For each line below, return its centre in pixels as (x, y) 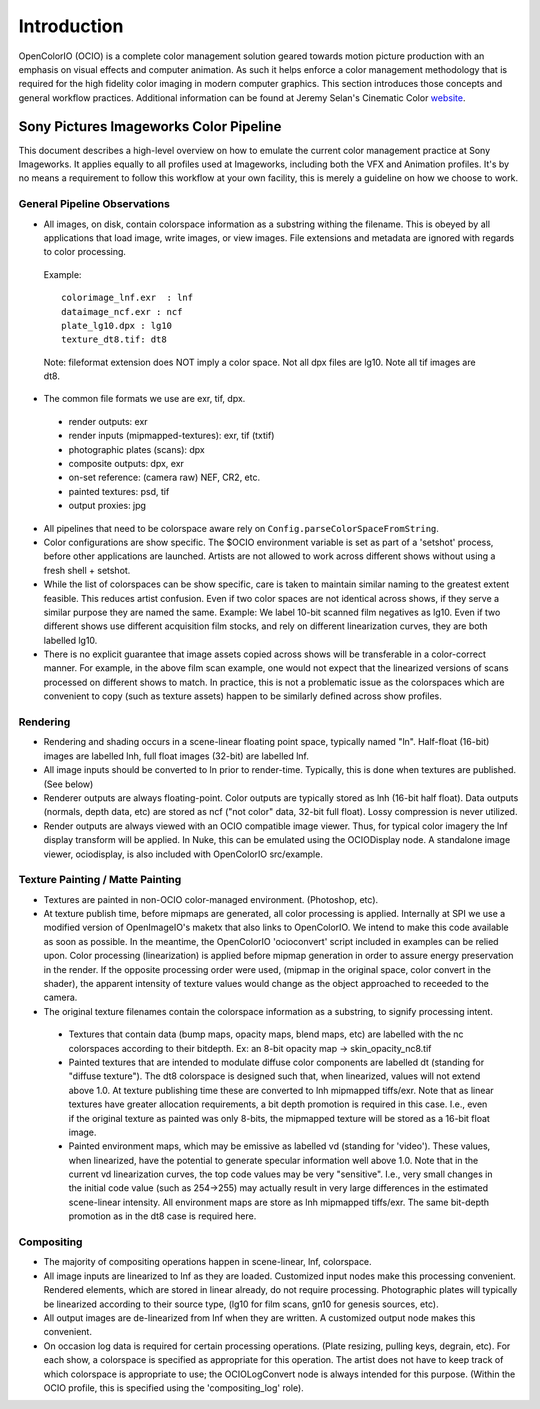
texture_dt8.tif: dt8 (114, 339)
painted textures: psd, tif (119, 491)
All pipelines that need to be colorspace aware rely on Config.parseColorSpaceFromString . (241, 528)
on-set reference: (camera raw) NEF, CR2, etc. (164, 477)
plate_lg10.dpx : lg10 (117, 325)
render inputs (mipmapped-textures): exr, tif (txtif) (171, 436)
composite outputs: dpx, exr (126, 464)
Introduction (71, 26)
